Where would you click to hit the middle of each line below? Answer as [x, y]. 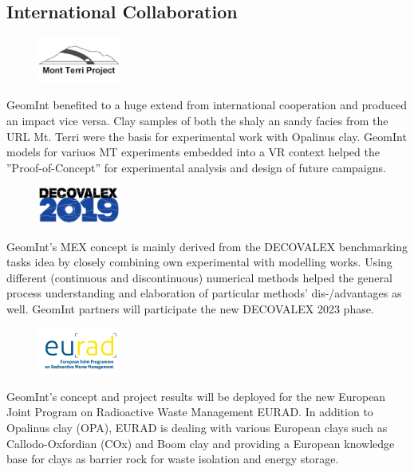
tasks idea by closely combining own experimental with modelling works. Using [199, 262]
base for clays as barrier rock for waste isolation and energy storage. [173, 459]
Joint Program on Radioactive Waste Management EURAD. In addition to [190, 412]
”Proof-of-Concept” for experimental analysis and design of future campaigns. [196, 167]
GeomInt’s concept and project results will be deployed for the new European [196, 396]
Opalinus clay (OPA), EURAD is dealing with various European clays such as [197, 427]
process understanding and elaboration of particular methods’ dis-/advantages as [204, 293]
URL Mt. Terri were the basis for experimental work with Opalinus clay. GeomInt [207, 136]
